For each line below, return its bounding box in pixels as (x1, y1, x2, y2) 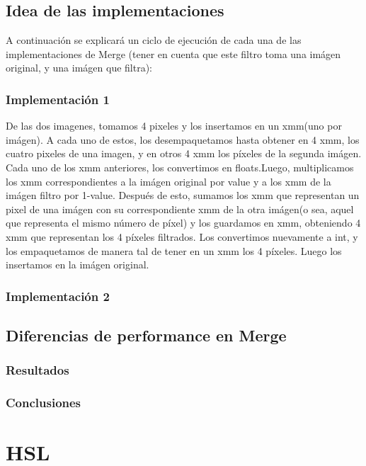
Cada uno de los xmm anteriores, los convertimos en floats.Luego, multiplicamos (6, 159, 354, 174)
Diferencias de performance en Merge (6, 324, 287, 346)
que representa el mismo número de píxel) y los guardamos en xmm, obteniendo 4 (6, 215, 361, 230)
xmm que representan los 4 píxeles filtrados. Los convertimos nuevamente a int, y (6, 229, 358, 244)
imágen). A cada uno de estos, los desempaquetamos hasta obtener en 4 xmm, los (6, 132, 360, 147)
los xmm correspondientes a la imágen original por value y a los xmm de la (6, 174, 331, 188)
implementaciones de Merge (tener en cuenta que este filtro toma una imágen (6, 46, 341, 61)
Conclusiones (6, 394, 81, 411)
